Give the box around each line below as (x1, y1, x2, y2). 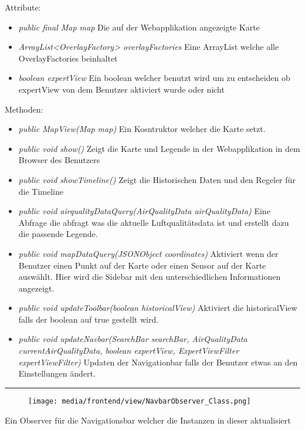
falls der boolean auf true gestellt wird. (18, 313, 159, 325)
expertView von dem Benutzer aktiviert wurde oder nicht (18, 83, 225, 95)
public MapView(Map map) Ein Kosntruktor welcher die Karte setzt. (18, 123, 266, 135)
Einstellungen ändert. (18, 367, 96, 380)
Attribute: (5, 1, 41, 13)
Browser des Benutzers (18, 154, 100, 166)
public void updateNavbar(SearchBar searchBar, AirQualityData (18, 333, 248, 345)
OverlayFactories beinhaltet (18, 52, 118, 64)
